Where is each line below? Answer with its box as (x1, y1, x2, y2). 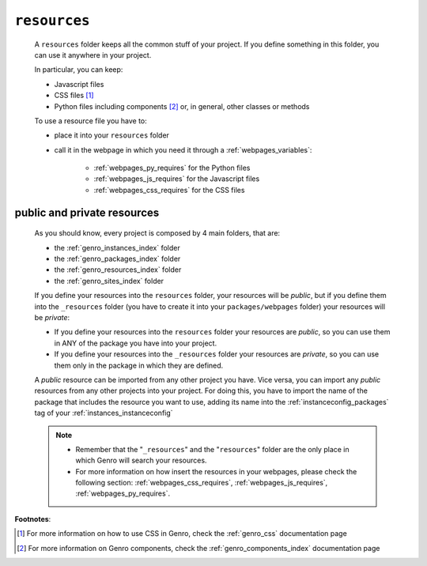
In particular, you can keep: (34, 65, 123, 74)
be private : (34, 312, 70, 322)
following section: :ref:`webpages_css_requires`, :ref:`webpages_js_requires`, (75, 478, 328, 488)
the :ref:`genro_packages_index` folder (54, 254, 181, 264)
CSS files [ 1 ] (54, 91, 94, 100)
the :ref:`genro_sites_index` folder (54, 276, 164, 285)
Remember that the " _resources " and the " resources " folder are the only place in (75, 444, 350, 454)
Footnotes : (14, 514, 51, 523)
